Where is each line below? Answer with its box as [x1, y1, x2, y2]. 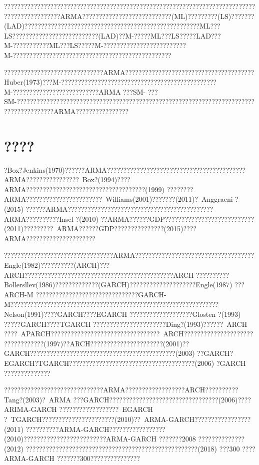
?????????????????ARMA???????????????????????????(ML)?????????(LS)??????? [4, 11, 254, 21]
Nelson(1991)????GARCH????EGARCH [4, 308, 127, 319]
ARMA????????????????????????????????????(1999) [4, 184, 164, 194]
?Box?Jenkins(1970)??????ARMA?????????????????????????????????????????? [4, 164, 246, 175]
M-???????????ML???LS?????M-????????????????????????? [4, 40, 186, 51]
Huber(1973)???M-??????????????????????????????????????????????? [4, 77, 216, 87]
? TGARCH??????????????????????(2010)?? [4, 413, 141, 424]
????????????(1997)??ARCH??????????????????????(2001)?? [4, 338, 189, 348]
